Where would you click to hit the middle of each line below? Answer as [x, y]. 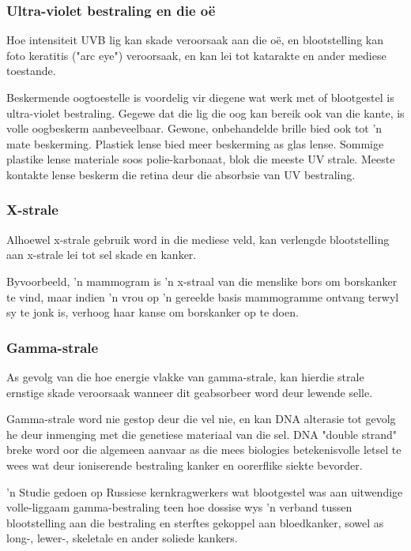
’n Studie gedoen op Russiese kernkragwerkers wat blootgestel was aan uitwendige [205, 491]
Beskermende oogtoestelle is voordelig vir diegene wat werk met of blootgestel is [200, 97]
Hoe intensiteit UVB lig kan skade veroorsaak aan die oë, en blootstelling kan [195, 40]
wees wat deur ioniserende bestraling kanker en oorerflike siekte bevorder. [185, 465]
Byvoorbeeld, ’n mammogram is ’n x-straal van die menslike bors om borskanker [202, 281]
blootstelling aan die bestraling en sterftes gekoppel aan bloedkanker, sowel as [195, 522]
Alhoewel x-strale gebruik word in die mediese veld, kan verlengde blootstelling [198, 239]
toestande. [31, 71]
